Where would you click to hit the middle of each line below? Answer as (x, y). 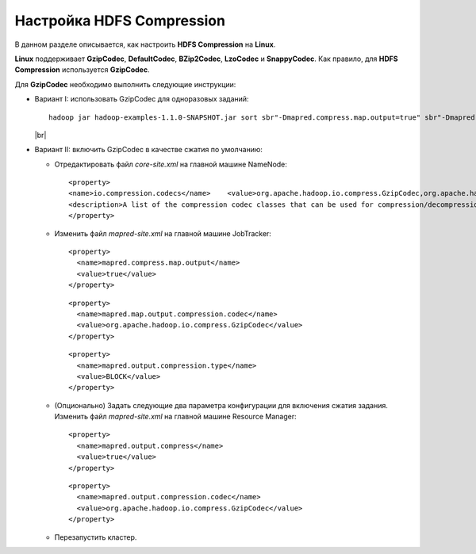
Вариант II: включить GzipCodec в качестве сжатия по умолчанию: (149, 150)
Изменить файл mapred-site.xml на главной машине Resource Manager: (175, 417)
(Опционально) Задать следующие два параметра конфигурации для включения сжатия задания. (221, 405)
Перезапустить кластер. (96, 537)
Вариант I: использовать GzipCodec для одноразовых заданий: (142, 99)
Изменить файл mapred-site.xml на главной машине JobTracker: (163, 233)
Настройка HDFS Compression (120, 21)
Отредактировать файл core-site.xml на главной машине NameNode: (171, 164)
